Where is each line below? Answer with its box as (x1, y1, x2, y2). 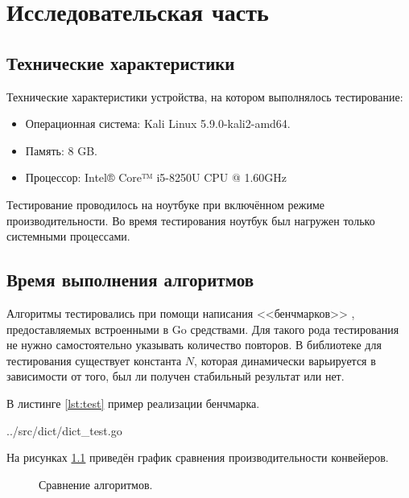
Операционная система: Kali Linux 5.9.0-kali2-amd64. (25, 115, 291, 132)
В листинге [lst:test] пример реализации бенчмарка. (6, 394, 260, 411)
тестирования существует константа (6, 352, 182, 368)
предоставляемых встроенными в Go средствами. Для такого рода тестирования (6, 320, 399, 337)
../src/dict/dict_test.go (6, 422, 122, 438)
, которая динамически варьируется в (194, 352, 376, 368)
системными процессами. (6, 228, 130, 245)
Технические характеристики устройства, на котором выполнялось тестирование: (6, 88, 403, 105)
